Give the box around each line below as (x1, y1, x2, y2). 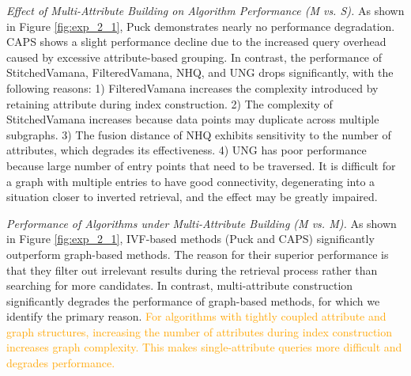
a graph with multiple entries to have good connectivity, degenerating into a (6, 173, 375, 189)
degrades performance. (6, 355, 115, 371)
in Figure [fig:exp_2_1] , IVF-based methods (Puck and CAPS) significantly (6, 230, 375, 247)
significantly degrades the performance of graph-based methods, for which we (6, 292, 380, 309)
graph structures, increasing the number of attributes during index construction (6, 323, 393, 340)
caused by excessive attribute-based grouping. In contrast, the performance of (6, 48, 383, 65)
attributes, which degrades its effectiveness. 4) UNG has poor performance (6, 142, 367, 158)
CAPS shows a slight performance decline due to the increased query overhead (6, 33, 386, 50)
